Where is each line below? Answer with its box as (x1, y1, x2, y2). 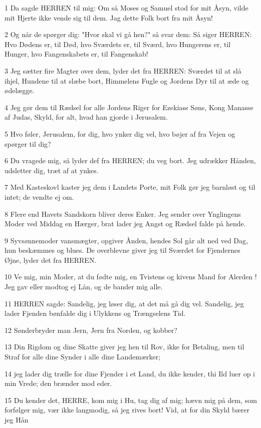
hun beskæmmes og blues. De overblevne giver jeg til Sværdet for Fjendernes (5, 245, 240, 255)
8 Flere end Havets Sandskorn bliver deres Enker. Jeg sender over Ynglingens (5, 208, 241, 219)
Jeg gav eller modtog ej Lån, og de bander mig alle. (5, 281, 163, 292)
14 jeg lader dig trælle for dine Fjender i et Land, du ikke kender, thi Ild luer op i (5, 368, 255, 378)
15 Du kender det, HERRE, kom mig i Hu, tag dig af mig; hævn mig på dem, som (5, 394, 257, 405)
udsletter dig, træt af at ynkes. (5, 165, 99, 175)
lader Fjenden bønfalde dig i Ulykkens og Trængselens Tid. (5, 308, 186, 318)
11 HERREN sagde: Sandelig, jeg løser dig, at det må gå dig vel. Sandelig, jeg (5, 298, 244, 308)
